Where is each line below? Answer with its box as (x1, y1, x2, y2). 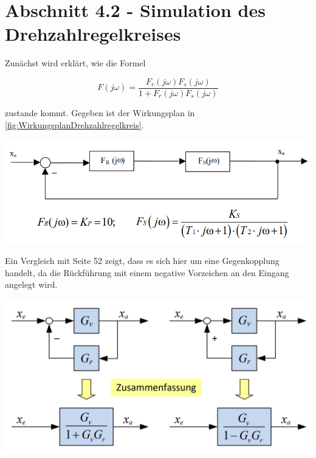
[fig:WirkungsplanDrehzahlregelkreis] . (5, 118, 144, 131)
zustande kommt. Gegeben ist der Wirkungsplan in (5, 106, 195, 119)
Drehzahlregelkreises (5, 21, 181, 46)
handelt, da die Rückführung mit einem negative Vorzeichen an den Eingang (5, 266, 289, 279)
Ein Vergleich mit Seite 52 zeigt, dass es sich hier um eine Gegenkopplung (5, 254, 280, 266)
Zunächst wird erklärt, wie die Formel (5, 57, 146, 69)
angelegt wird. (5, 278, 58, 291)
